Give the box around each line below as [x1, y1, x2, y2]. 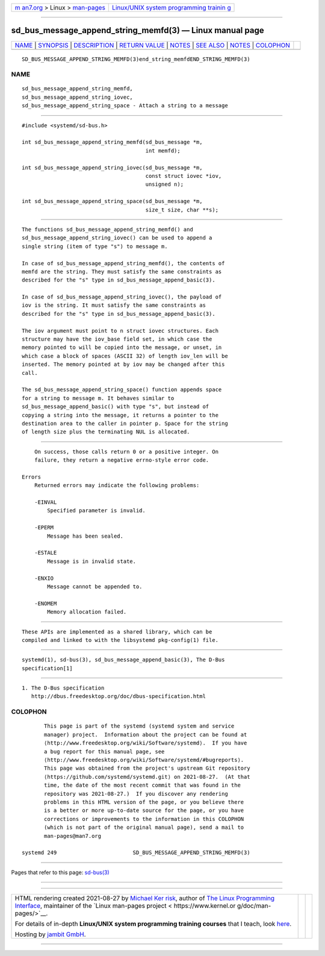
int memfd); [145, 147, 181, 154]
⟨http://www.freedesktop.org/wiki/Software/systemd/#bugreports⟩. [44, 756, 244, 763]
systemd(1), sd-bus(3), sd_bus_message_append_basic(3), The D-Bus [22, 656, 225, 663]
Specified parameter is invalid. [47, 507, 146, 514]
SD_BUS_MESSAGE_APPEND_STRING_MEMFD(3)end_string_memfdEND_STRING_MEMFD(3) [22, 55, 250, 63]
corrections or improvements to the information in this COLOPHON [44, 816, 244, 822]
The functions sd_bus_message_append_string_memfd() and [22, 226, 194, 233]
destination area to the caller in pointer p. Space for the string [22, 420, 228, 427]
